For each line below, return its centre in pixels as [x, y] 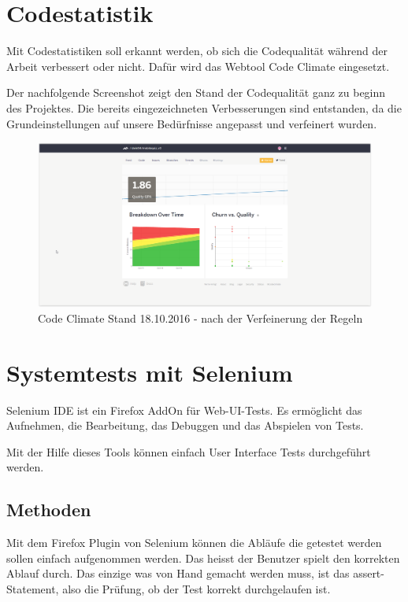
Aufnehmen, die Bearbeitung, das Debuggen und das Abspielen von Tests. [185, 425]
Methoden [49, 510]
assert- [369, 573]
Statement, [33, 588]
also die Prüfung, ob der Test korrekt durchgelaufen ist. [197, 588]
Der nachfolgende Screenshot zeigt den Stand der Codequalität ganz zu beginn [196, 92]
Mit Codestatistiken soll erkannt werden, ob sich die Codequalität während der [197, 51]
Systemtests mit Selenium [150, 372]
